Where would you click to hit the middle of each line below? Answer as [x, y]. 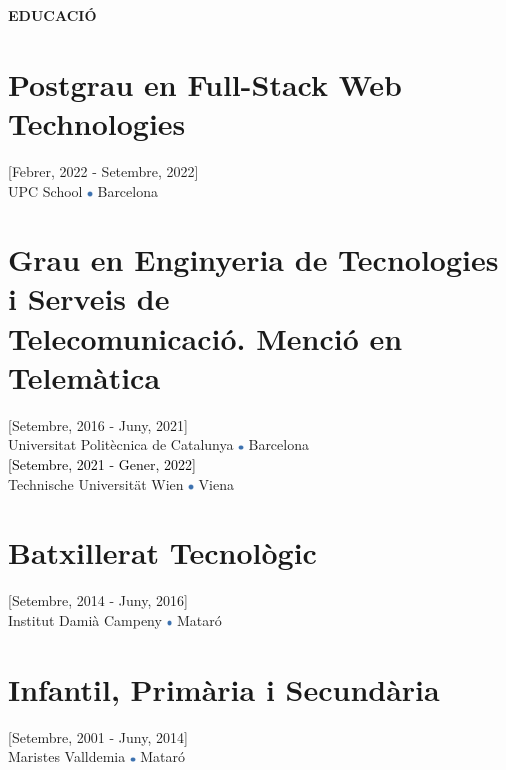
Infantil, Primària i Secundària [224, 688]
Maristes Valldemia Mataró [97, 756]
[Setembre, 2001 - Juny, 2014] [98, 736]
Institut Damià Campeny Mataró [115, 619]
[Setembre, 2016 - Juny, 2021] [98, 424]
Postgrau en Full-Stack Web [205, 83]
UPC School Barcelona [83, 190]
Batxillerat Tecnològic [162, 552]
